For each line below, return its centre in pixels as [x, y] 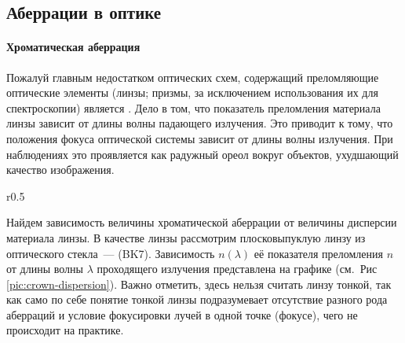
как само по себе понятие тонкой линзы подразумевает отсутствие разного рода [197, 299]
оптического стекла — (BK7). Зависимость [111, 253]
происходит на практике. [65, 330]
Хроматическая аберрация [73, 47]
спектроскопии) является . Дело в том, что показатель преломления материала [193, 107]
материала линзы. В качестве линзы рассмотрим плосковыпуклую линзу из [186, 237]
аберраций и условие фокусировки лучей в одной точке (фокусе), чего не [182, 314]
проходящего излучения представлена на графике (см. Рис [237, 269]
